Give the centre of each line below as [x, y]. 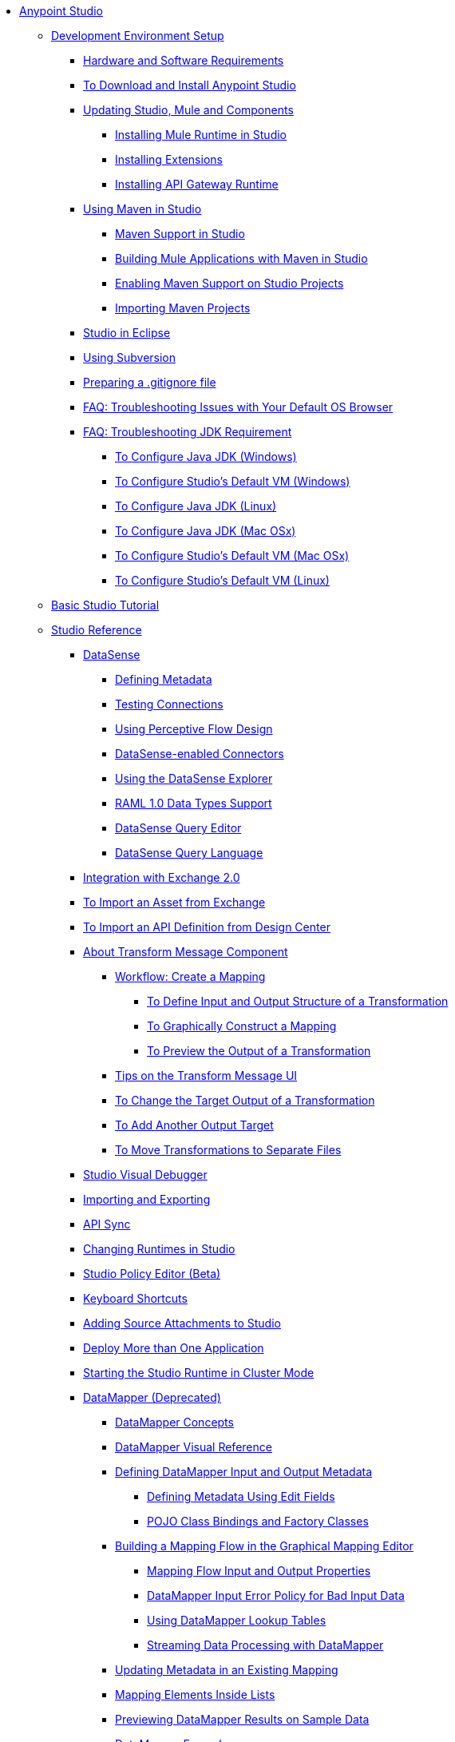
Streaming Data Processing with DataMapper [265, 1645]
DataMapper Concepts [174, 1422]
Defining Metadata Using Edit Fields [241, 1496]
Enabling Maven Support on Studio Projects [229, 283]
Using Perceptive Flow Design [194, 729]
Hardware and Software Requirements [184, 60]
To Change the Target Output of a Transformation [245, 1100]
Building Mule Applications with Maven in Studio [241, 258]
